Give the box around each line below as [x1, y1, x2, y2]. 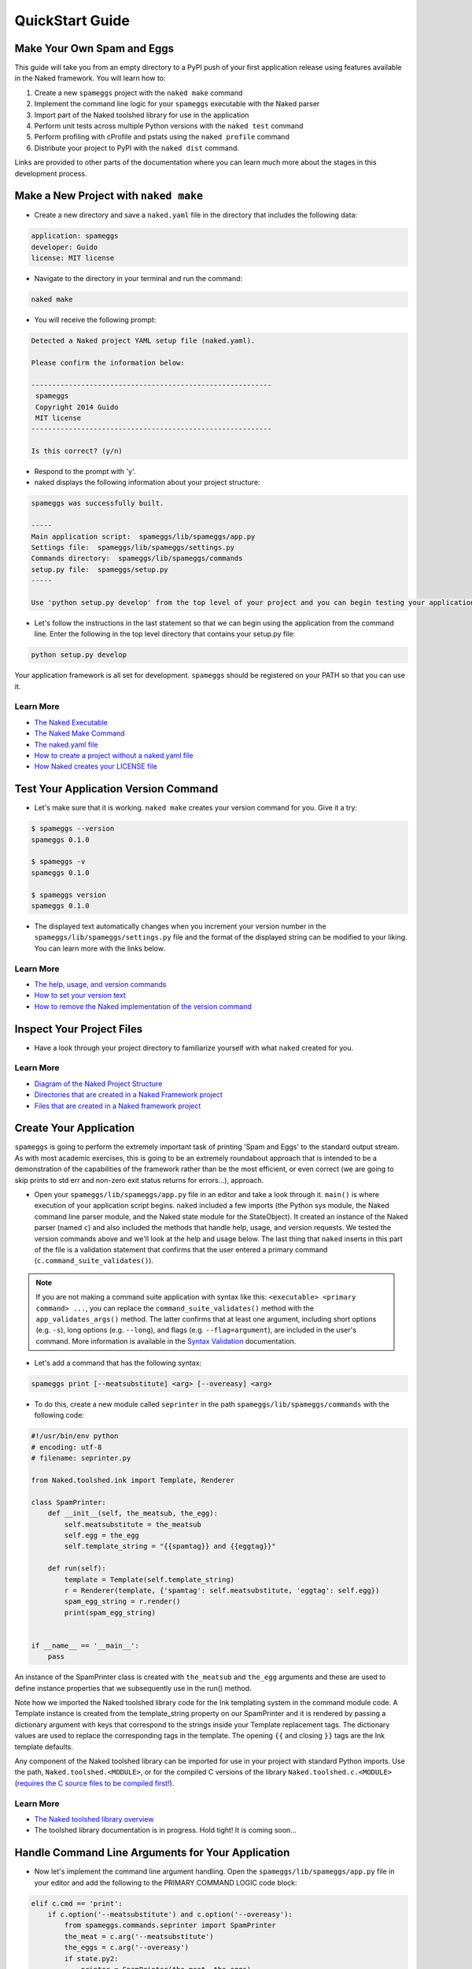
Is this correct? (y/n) [31, 447, 124, 456]
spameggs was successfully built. [31, 499, 164, 508]
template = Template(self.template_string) [64, 1575, 235, 1584]
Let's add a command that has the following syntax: [34, 1359, 202, 1368]
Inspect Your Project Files [14, 1022, 143, 1036]
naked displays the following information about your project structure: [34, 477, 260, 488]
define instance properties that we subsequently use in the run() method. [14, 1683, 252, 1693]
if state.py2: [64, 1954, 119, 1963]
